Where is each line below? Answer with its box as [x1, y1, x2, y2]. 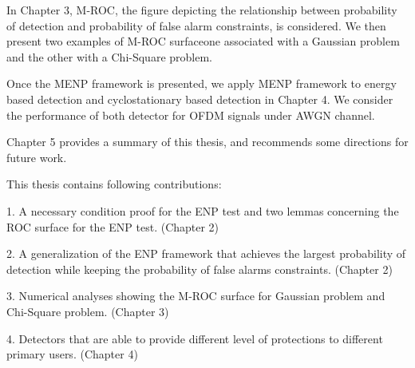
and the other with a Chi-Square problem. [6, 48, 212, 65]
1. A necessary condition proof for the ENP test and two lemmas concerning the [6, 202, 399, 219]
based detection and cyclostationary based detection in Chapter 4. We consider [6, 90, 393, 107]
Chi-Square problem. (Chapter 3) [6, 303, 169, 319]
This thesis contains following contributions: [6, 176, 222, 192]
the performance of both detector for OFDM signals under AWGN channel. [6, 106, 375, 123]
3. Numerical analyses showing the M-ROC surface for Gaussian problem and [6, 287, 385, 304]
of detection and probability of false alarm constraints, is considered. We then [6, 17, 386, 34]
